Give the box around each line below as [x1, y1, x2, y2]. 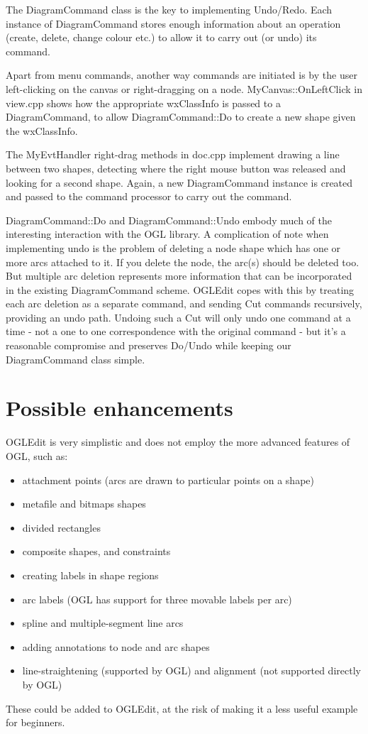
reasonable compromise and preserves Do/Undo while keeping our [6, 338, 291, 353]
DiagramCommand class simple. [6, 351, 145, 366]
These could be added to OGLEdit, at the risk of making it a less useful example [6, 701, 358, 716]
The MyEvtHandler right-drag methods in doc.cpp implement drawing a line [6, 147, 340, 162]
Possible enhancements [6, 393, 233, 422]
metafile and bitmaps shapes [22, 496, 146, 511]
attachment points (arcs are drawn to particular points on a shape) [22, 472, 314, 487]
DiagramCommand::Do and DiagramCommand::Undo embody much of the [6, 212, 332, 227]
